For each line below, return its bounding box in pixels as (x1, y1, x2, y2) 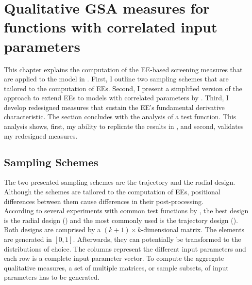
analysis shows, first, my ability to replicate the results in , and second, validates (4, 121, 244, 131)
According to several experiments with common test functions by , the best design (4, 206, 249, 216)
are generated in (4, 234, 52, 244)
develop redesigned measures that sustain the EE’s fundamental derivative (4, 102, 225, 112)
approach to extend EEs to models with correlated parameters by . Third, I (4, 93, 229, 103)
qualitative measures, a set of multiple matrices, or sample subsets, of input (4, 262, 229, 272)
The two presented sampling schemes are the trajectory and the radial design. (4, 177, 235, 187)
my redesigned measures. (4, 130, 78, 141)
